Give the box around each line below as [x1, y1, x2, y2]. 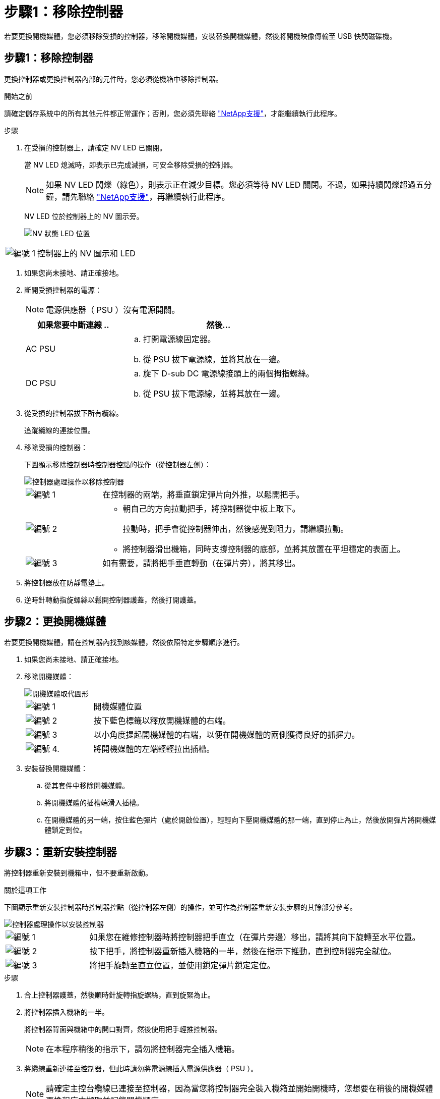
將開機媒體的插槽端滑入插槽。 [44, 798, 143, 807]
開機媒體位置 [93, 701, 142, 712]
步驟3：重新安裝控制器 [4, 845, 117, 858]
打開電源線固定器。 [143, 334, 216, 344]
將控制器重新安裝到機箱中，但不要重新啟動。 [4, 868, 152, 877]
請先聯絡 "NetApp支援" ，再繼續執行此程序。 [62, 191, 230, 202]
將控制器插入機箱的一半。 [24, 1008, 109, 1017]
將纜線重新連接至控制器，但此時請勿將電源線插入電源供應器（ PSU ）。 [24, 1064, 258, 1073]
